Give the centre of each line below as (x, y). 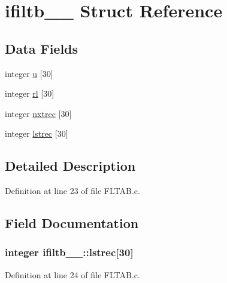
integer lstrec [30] (37, 133)
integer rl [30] (30, 93)
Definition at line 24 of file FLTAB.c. (72, 274)
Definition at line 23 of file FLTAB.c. (72, 191)
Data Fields (42, 48)
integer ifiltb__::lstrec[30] (69, 252)
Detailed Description (70, 166)
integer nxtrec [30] (38, 113)
